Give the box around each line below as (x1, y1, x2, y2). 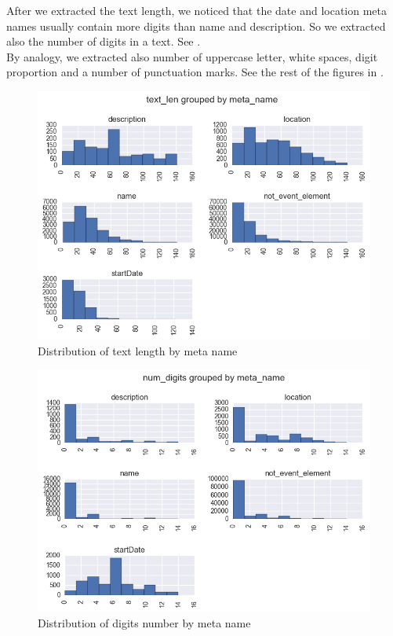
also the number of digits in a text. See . (6, 33, 201, 50)
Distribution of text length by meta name (38, 342, 238, 358)
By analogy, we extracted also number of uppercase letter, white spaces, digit (6, 48, 378, 64)
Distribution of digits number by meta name (38, 614, 251, 630)
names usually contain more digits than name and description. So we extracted (6, 17, 386, 34)
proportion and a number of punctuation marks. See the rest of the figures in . (6, 64, 384, 80)
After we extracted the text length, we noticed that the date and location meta (6, 2, 387, 18)
